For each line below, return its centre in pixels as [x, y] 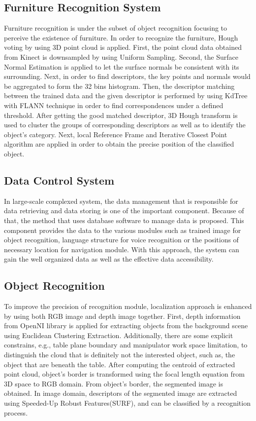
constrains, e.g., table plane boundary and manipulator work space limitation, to [126, 345]
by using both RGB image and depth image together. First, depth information [122, 316]
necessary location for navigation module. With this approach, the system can [122, 249]
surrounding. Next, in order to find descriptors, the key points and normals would [127, 76]
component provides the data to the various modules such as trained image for [123, 230]
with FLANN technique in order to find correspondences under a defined [114, 105]
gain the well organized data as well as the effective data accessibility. [109, 259]
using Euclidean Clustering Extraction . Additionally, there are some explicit [119, 335]
